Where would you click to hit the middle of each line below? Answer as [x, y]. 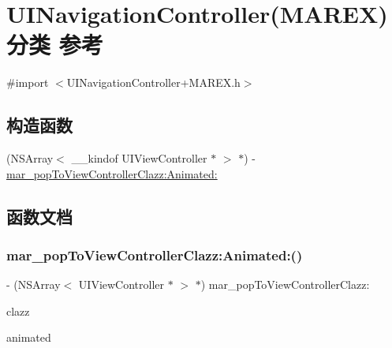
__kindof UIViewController [139, 158]
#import [28, 82]
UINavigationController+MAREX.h [153, 82]
